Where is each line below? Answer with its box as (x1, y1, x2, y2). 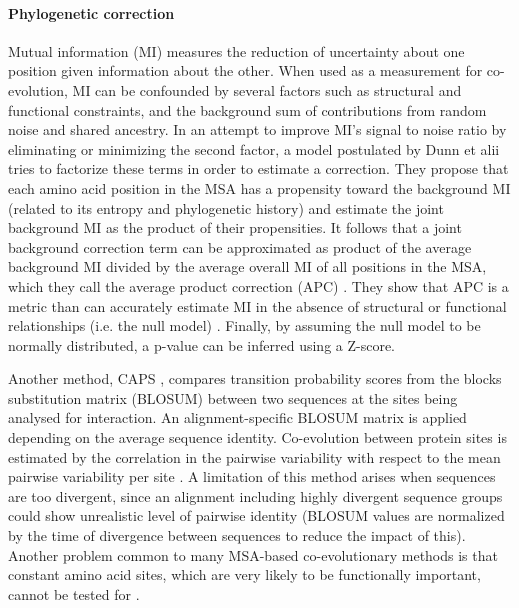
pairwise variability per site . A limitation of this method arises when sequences (8, 466, 496, 487)
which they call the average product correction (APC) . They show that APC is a (8, 275, 509, 296)
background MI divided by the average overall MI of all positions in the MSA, (8, 256, 487, 277)
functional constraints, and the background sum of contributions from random (8, 99, 487, 120)
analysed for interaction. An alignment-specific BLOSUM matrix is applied (8, 407, 467, 428)
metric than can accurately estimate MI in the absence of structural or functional (8, 295, 507, 316)
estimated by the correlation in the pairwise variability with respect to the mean (8, 446, 501, 467)
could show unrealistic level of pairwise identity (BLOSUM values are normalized (8, 505, 505, 526)
